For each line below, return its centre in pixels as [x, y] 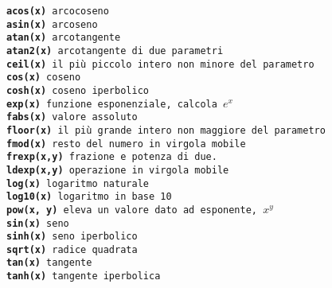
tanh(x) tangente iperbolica [84, 276]
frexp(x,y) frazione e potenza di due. [112, 157]
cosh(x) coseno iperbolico [78, 90]
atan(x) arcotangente [64, 38]
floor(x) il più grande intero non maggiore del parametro [166, 130]
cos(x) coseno [44, 78]
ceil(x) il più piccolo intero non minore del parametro [160, 64]
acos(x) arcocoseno [58, 11]
